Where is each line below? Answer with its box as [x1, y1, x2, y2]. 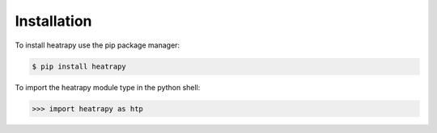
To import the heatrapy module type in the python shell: [15, 82, 201, 92]
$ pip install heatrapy [32, 61, 127, 71]
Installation [15, 12, 92, 30]
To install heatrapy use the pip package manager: [15, 40, 180, 50]
